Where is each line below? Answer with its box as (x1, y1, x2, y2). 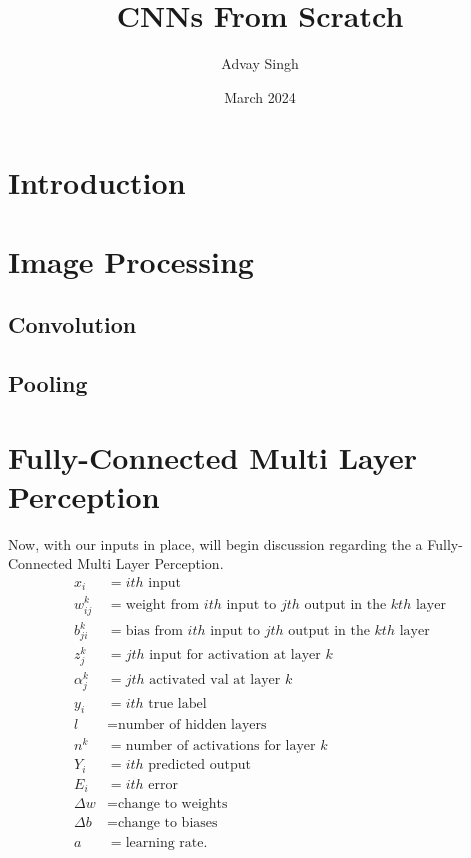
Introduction (8, 162, 186, 203)
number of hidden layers (117, 718, 267, 733)
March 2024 (224, 86, 296, 107)
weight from (125, 597, 200, 612)
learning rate (125, 835, 204, 850)
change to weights (117, 797, 228, 812)
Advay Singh (221, 53, 299, 74)
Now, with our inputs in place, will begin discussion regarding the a (8, 533, 423, 554)
